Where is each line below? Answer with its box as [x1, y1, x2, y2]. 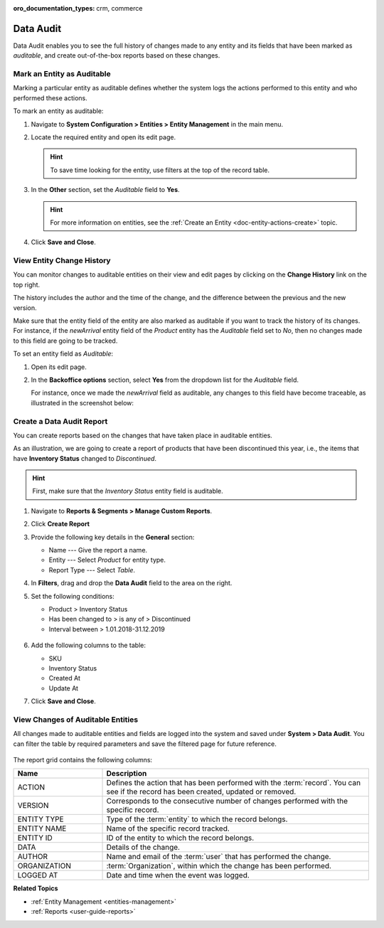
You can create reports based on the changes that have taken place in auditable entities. [13, 431, 273, 439]
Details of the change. [106, 843, 181, 853]
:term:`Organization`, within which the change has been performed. [106, 861, 332, 871]
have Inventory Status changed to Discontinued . [13, 454, 156, 462]
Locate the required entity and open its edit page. [31, 133, 176, 142]
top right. [13, 280, 41, 289]
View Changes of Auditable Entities [13, 715, 139, 725]
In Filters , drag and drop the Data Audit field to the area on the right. [31, 579, 233, 587]
